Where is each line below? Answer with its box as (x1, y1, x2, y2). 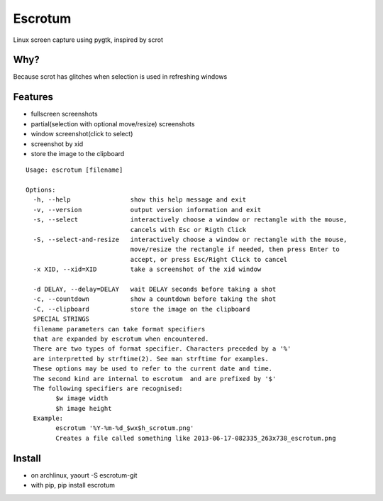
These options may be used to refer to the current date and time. (33, 365, 273, 373)
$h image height (55, 404, 112, 412)
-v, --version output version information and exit (33, 206, 262, 214)
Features (13, 91, 53, 103)
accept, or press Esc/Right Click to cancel (130, 255, 288, 263)
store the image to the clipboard (30, 149, 125, 158)
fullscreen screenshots (30, 110, 99, 119)
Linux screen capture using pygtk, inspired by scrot (13, 35, 163, 44)
